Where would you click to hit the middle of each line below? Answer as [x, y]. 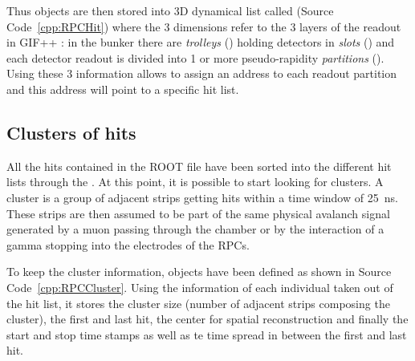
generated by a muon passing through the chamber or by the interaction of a [195, 229]
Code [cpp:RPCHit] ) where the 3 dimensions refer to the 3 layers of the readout [204, 26]
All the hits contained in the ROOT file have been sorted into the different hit [199, 166]
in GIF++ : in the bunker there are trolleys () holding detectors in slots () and [201, 42]
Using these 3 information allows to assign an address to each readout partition [202, 73]
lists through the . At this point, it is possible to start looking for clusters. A [195, 182]
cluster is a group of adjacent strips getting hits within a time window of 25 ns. [202, 197]
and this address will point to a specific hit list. [123, 89]
